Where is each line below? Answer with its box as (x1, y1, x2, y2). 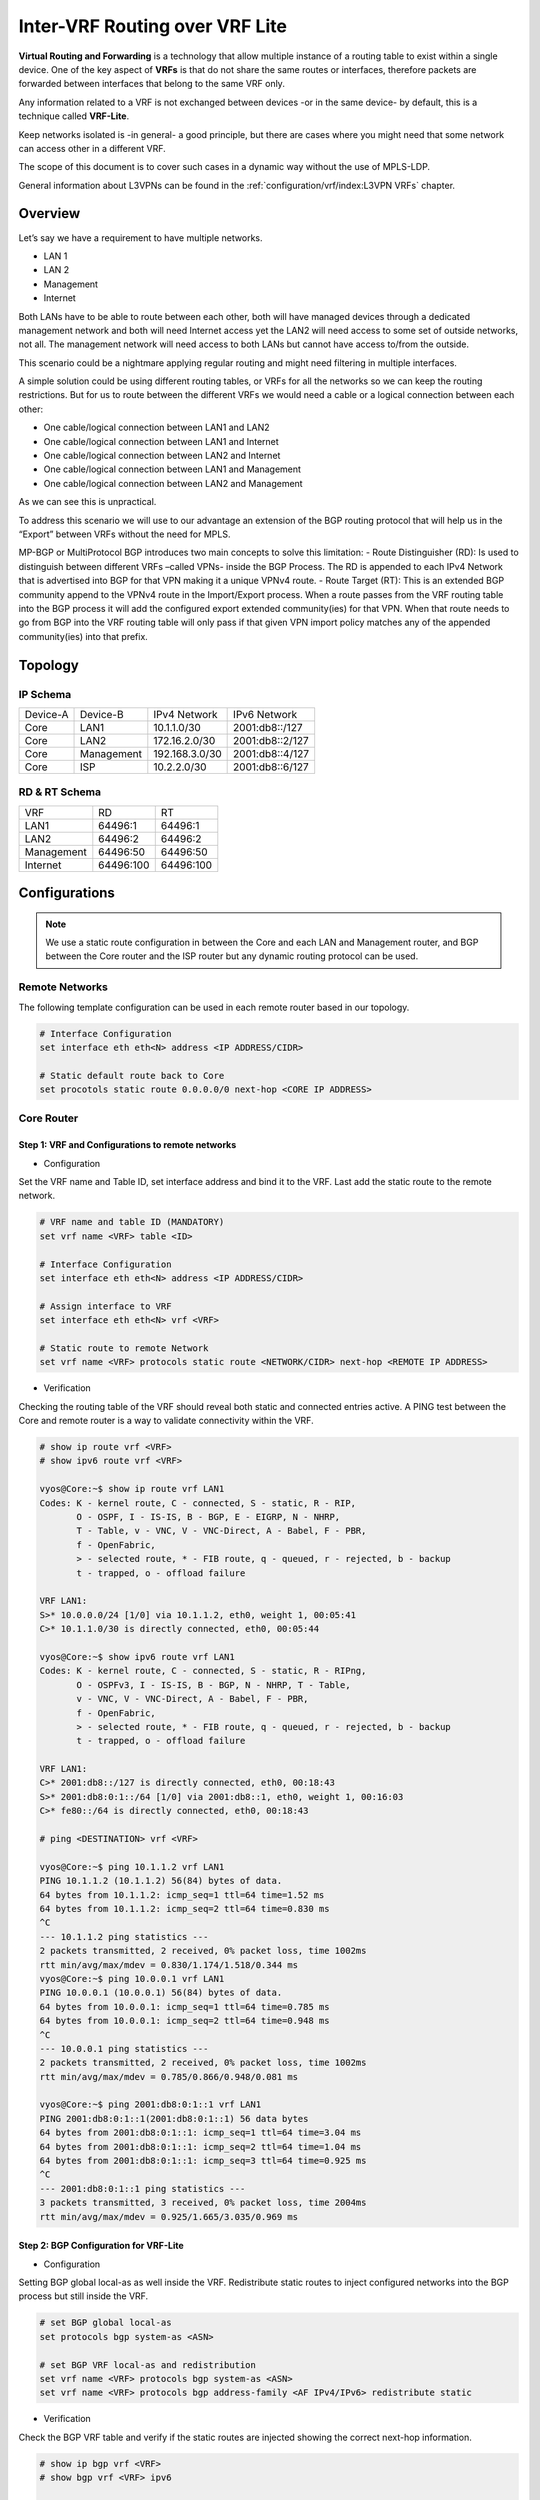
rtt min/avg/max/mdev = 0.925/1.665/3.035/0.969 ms (39, 2211, 299, 2222)
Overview (18, 205, 81, 222)
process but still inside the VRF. (18, 2290, 149, 2302)
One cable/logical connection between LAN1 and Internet (43, 435, 279, 447)
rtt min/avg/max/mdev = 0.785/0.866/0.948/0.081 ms (39, 2071, 299, 2082)
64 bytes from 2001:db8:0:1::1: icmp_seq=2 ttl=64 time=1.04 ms (39, 2141, 362, 2152)
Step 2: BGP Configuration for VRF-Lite (18, 2240, 184, 2252)
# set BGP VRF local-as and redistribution (39, 2359, 257, 2370)
